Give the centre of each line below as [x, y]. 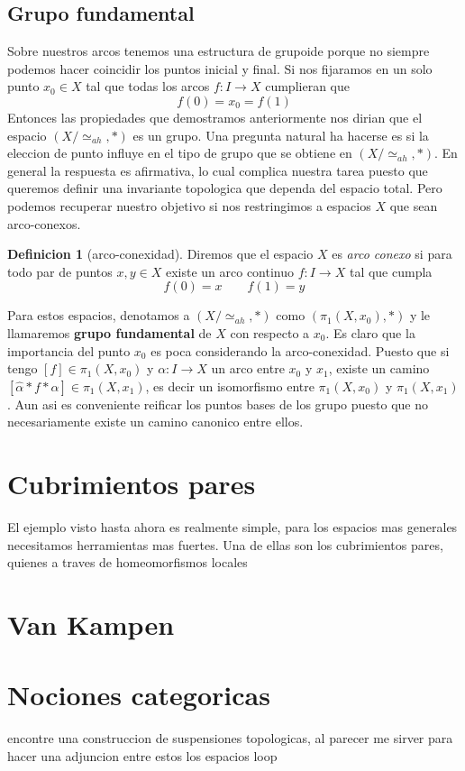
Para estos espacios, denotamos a [99, 315]
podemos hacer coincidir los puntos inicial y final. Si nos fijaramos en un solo [220, 68]
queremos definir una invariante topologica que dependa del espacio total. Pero [225, 188]
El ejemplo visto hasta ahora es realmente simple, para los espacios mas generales [232, 527]
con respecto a [270, 332]
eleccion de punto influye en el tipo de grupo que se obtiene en [180, 153]
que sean [414, 205]
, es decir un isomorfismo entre [230, 385]
